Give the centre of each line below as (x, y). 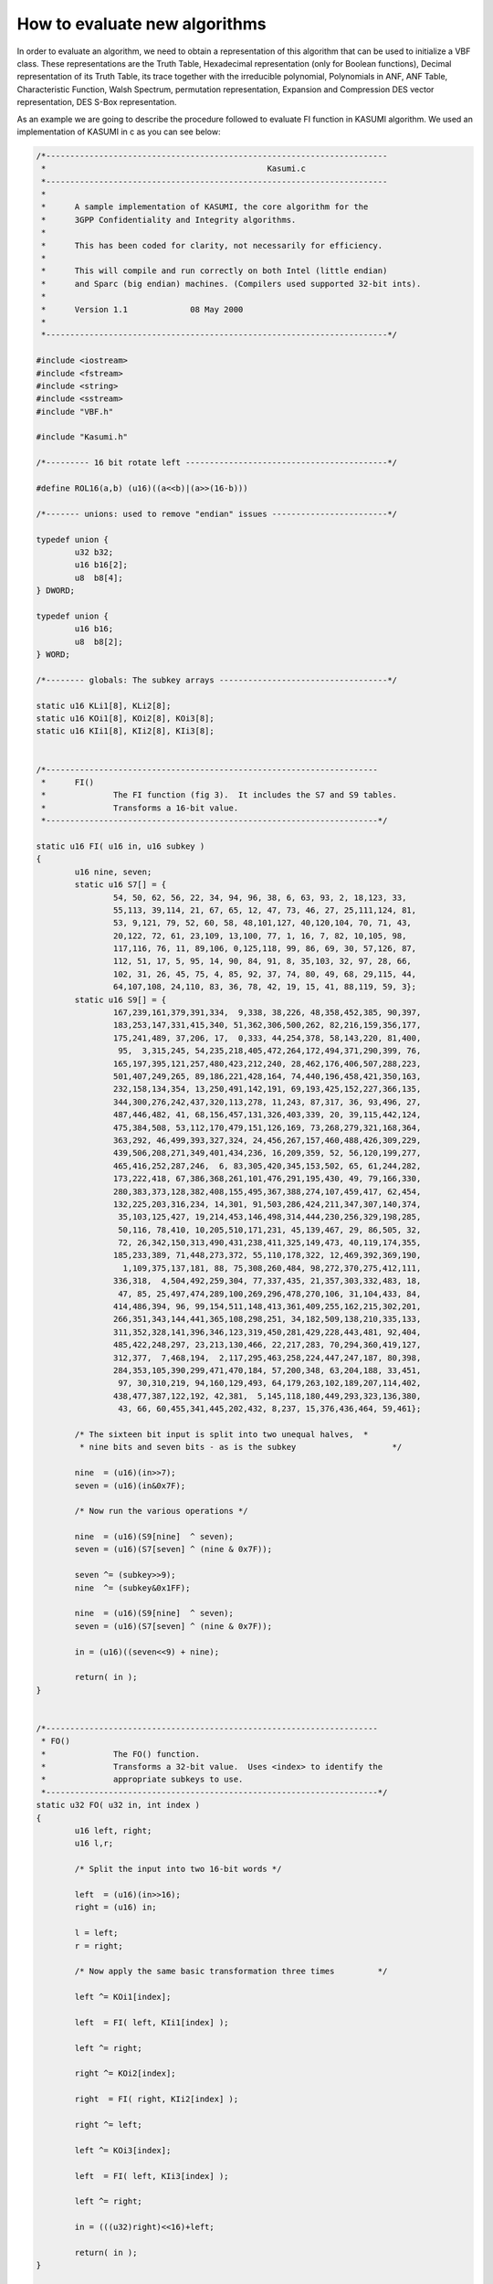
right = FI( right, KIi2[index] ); (157, 2099)
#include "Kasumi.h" (82, 437)
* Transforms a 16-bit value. (140, 808)
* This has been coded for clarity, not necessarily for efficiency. (212, 245)
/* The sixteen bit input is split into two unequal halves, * (221, 1434)
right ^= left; (109, 2125)
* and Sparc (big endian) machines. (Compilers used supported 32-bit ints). (231, 284)
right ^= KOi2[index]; (126, 2073)
